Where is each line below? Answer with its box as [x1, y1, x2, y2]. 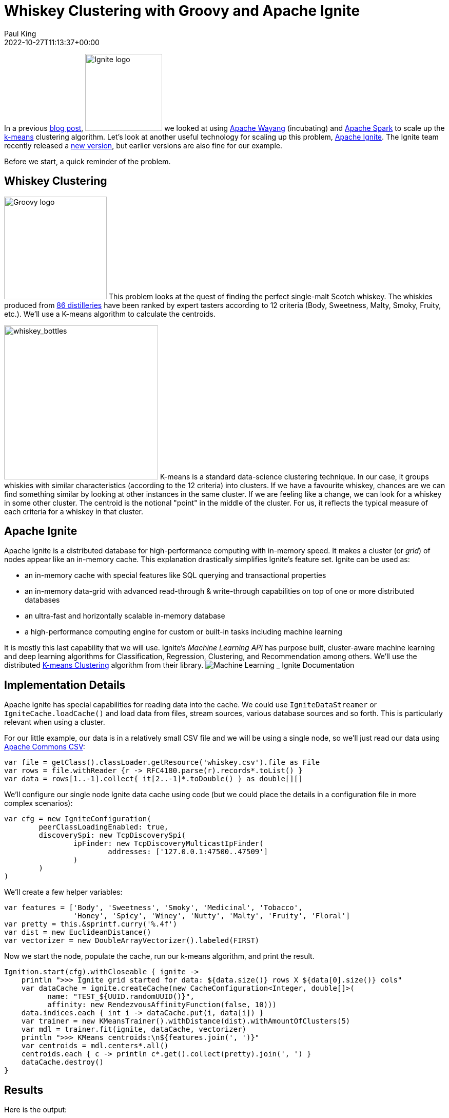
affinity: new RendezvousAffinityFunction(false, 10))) [47, 1000, 277, 1009]
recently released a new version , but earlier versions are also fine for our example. [4, 141, 283, 150]
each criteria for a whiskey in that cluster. [4, 507, 144, 516]
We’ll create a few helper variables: [4, 888, 123, 897]
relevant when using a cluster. [4, 718, 105, 727]
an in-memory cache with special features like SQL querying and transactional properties [25, 571, 326, 580]
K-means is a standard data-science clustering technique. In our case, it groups [160, 472, 429, 481]
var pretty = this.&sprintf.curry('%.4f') [4, 920, 178, 929]
